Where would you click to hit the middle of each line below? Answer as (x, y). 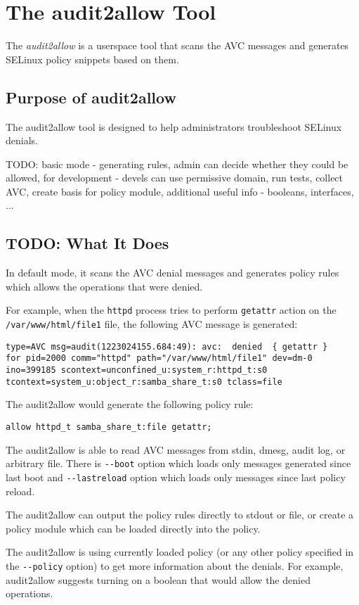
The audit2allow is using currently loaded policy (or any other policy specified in (180, 552)
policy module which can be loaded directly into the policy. (133, 528)
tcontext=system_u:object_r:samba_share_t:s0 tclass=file (144, 382)
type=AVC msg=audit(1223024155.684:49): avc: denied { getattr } (167, 346)
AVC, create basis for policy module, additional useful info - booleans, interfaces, (180, 191)
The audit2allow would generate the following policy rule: (130, 404)
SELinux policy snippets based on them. (92, 59)
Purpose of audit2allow (91, 97)
